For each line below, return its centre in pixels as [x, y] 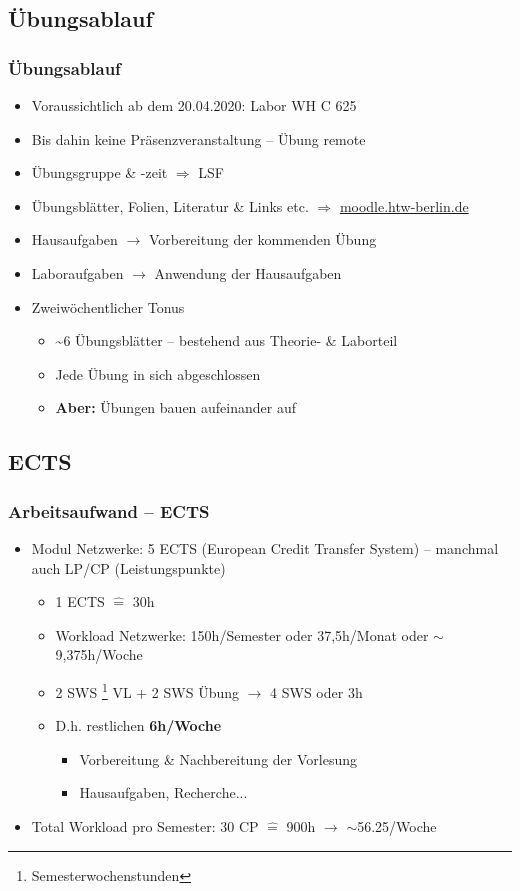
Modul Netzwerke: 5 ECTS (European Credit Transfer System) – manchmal [265, 547]
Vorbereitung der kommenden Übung [262, 239]
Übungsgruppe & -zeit [99, 172]
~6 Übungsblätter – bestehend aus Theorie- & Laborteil [226, 340]
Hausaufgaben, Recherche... [163, 792]
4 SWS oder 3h [316, 691]
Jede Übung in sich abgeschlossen [158, 373]
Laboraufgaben [77, 272]
